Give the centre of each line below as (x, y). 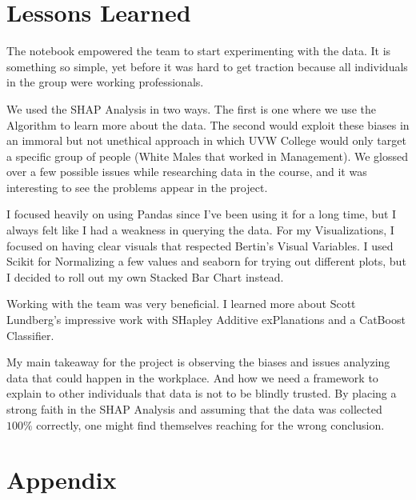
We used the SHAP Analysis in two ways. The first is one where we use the (191, 108)
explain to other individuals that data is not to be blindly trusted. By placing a (202, 393)
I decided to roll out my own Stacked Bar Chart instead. (145, 276)
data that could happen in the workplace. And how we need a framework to (192, 377)
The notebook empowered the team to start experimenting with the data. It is (199, 51)
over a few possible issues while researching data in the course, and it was (187, 172)
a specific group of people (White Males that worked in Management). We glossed (208, 156)
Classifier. (30, 335)
